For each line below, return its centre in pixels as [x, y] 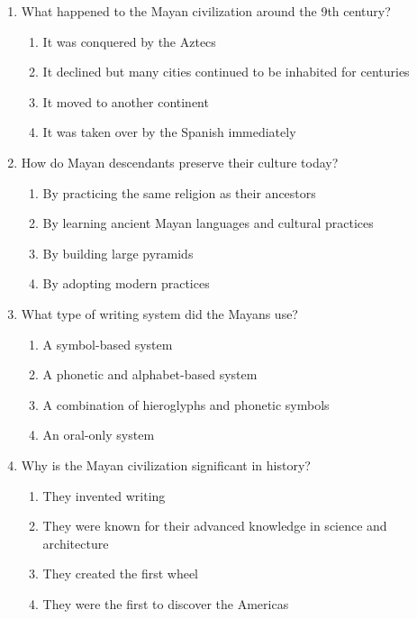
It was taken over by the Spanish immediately [169, 132]
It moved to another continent [126, 101]
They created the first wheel [121, 573]
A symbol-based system [108, 344]
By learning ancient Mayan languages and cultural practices [208, 223]
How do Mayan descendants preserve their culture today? [180, 162]
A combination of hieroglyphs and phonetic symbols [186, 404]
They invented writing [104, 495]
